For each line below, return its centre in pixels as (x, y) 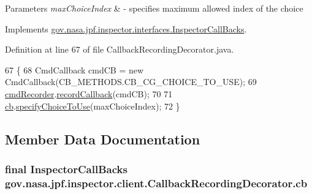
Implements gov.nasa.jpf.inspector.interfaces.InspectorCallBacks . (126, 28)
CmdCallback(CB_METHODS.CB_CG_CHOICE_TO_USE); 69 (131, 82)
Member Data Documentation (103, 139)
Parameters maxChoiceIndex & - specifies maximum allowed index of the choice (154, 8)
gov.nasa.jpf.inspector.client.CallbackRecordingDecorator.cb (156, 183)
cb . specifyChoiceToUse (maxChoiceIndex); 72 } (93, 106)
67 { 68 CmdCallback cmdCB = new (74, 69)
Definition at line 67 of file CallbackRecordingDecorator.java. (120, 49)
